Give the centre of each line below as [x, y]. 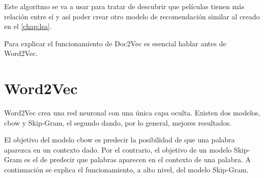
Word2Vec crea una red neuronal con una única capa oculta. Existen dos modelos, [132, 113]
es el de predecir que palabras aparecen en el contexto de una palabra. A [138, 159]
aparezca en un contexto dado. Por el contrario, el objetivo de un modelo [118, 149]
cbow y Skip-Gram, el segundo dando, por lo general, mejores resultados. [118, 122]
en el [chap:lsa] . [28, 26]
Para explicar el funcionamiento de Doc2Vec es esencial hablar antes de [115, 43]
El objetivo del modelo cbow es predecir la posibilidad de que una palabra [120, 140]
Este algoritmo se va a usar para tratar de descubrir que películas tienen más [124, 6]
